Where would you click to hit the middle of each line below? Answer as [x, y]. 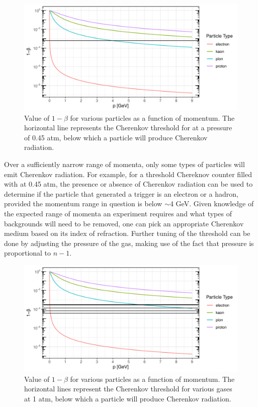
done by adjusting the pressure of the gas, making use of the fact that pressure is [129, 243]
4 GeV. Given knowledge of [212, 203]
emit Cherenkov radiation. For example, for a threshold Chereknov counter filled [128, 174]
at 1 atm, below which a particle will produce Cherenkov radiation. [128, 398]
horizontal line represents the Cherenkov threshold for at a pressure [128, 128]
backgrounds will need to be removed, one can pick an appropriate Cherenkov [124, 223]
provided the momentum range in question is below [83, 203]
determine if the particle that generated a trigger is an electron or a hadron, [121, 193]
